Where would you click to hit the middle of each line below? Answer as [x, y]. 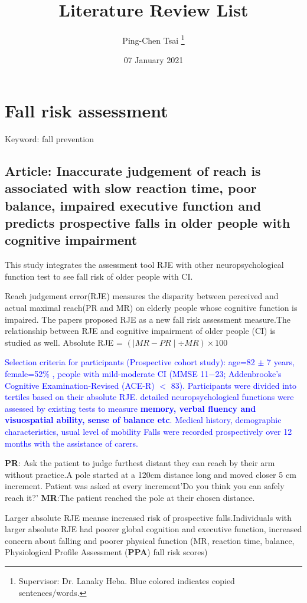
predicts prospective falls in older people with [148, 223]
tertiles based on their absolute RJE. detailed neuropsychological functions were [149, 397]
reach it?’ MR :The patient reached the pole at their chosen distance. [130, 497]
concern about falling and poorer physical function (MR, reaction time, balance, [150, 540]
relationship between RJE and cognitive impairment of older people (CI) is [140, 331]
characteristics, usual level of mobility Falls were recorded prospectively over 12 [148, 431]
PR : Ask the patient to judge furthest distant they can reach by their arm [140, 463]
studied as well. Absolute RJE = [64, 342]
